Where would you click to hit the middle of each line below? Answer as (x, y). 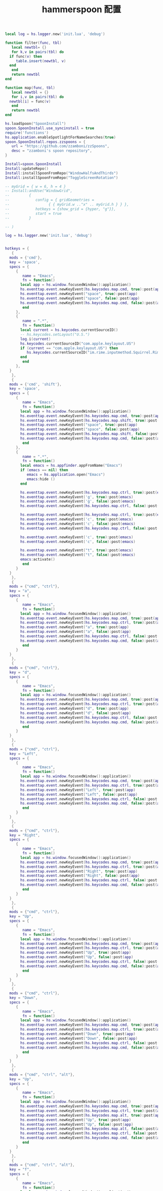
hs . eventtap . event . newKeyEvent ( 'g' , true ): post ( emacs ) (77, 497)
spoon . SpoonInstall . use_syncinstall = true (50, 128)
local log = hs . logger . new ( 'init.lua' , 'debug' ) (55, 34)
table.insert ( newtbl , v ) (41, 61)
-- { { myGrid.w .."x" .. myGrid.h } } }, (67, 205)
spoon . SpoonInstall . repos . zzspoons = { (45, 142)
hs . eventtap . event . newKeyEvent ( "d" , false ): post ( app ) (76, 713)
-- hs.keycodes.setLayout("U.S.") (55, 334)
